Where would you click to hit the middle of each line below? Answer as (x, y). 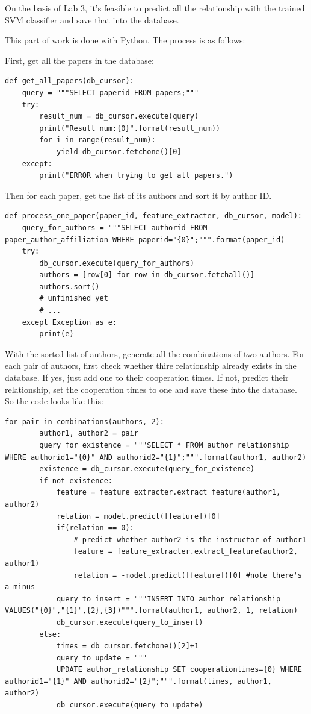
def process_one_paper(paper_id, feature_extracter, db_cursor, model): (153, 216)
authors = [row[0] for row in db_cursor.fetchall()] (147, 275)
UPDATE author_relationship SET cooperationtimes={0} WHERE (179, 670)
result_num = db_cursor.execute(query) (119, 117)
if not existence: (76, 481)
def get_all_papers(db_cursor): (69, 81)
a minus (20, 587)
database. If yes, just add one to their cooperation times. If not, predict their (147, 377)
